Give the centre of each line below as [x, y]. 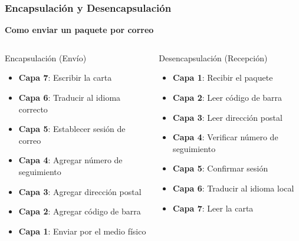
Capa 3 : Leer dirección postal [228, 117]
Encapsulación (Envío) [46, 57]
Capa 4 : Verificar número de [226, 137]
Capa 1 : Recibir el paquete [223, 77]
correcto [33, 109]
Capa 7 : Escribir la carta [65, 77]
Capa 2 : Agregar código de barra [80, 211]
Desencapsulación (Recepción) [213, 57]
